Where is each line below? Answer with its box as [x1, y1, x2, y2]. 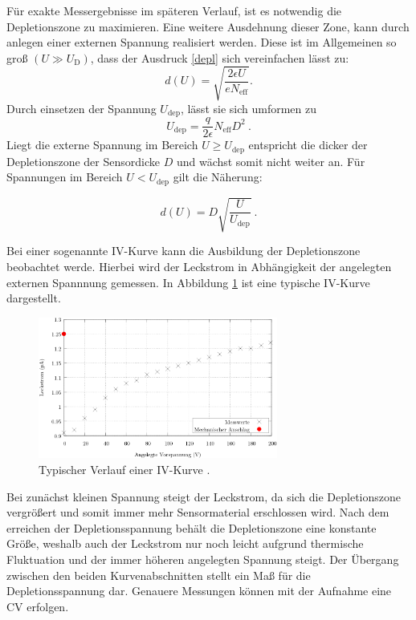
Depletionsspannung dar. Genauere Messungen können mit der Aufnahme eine [6, 582, 392, 599]
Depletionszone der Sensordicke [6, 152, 160, 169]
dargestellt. [6, 290, 61, 306]
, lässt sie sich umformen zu [180, 99, 316, 116]
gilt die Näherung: [173, 168, 263, 185]
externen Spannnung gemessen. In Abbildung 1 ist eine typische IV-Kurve [6, 274, 370, 290]
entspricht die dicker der [248, 136, 368, 153]
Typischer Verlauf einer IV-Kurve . [39, 460, 210, 477]
